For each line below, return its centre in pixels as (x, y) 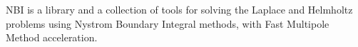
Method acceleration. (52, 37)
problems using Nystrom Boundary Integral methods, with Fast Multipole (168, 23)
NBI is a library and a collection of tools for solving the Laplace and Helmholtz (179, 9)
